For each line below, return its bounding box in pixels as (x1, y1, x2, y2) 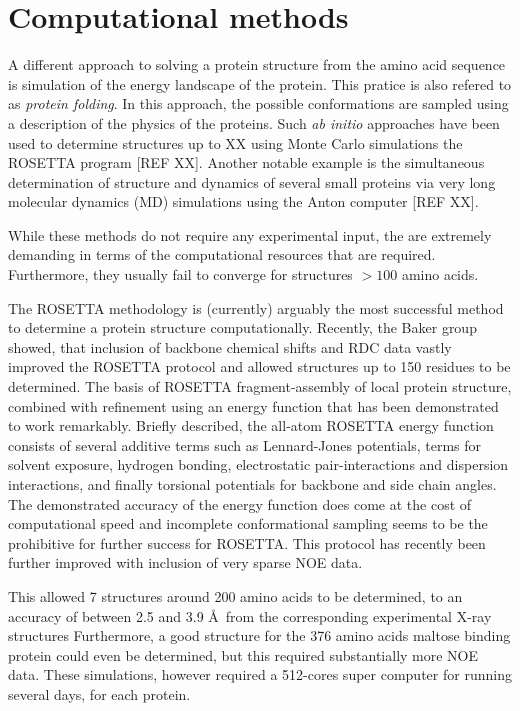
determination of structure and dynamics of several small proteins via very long (8, 171, 496, 192)
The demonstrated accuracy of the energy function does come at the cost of (8, 493, 472, 514)
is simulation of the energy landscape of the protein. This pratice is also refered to (8, 73, 512, 94)
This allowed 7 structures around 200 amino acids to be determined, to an (8, 585, 463, 606)
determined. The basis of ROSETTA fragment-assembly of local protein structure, (8, 376, 512, 397)
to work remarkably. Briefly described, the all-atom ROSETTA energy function (8, 415, 494, 436)
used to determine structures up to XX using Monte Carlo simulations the (8, 132, 463, 153)
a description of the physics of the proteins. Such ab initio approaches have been (8, 112, 500, 133)
